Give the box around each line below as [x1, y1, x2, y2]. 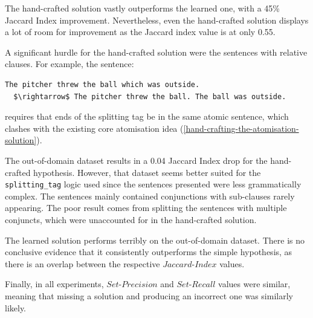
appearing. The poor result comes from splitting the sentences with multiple [5, 201, 287, 214]
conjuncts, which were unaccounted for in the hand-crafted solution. [5, 213, 257, 226]
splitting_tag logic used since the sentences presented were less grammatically [5, 178, 302, 190]
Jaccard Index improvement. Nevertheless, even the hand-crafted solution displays [5, 13, 309, 26]
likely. [5, 301, 27, 314]
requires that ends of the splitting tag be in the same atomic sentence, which [5, 110, 289, 123]
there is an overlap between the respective [5, 257, 160, 270]
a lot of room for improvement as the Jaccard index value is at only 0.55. [5, 25, 276, 38]
